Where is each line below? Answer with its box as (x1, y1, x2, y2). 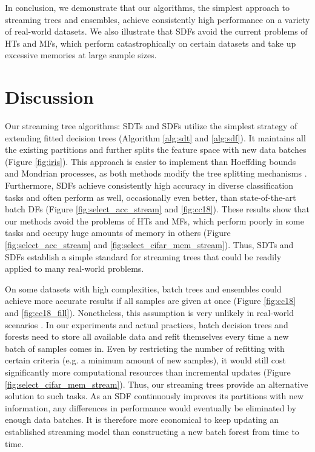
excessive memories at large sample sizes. (5, 49, 157, 61)
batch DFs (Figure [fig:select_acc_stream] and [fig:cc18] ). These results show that (5, 203, 310, 215)
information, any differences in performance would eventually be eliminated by (5, 401, 296, 414)
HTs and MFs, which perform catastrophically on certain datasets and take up (5, 36, 296, 49)
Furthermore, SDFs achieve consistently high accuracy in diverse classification (5, 179, 294, 192)
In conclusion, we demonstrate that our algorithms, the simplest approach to (5, 1, 290, 13)
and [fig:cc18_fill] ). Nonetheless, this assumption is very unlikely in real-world (5, 306, 294, 319)
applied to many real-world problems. (5, 262, 144, 275)
